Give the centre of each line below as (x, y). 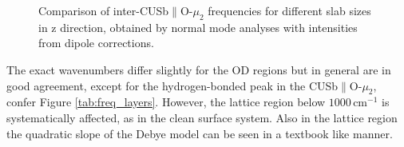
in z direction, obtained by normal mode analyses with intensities (198, 27)
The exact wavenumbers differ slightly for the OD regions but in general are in (199, 69)
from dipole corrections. (96, 43)
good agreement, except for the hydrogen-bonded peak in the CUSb (172, 85)
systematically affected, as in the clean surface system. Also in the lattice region (202, 117)
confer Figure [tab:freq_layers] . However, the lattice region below (166, 102)
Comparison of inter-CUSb (104, 10)
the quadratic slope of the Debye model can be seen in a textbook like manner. (200, 133)
